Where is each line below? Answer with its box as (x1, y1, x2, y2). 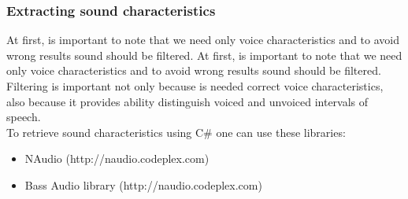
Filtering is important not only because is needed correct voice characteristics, (6, 78, 384, 94)
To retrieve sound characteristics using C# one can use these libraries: (6, 123, 346, 140)
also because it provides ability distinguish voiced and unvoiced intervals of (6, 93, 369, 109)
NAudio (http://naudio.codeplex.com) (24, 150, 210, 167)
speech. (6, 109, 41, 125)
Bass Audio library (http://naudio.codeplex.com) (24, 176, 262, 193)
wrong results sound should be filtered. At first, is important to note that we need (6, 46, 402, 63)
